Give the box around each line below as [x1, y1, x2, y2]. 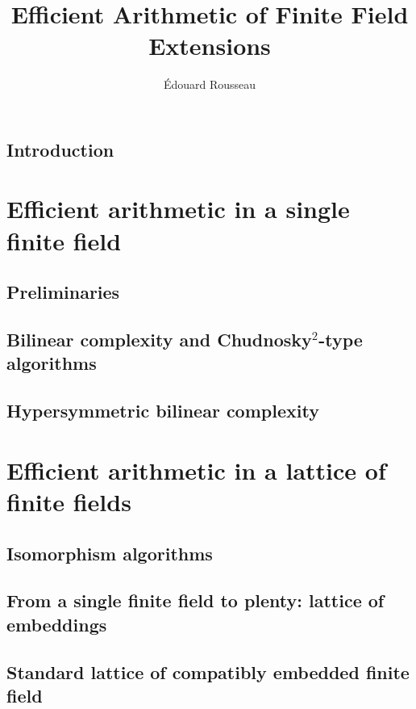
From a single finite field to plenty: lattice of [6, 588, 385, 613]
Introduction [6, 136, 114, 162]
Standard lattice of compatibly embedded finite [6, 659, 410, 684]
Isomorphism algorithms [6, 540, 213, 565]
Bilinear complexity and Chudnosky [6, 327, 312, 352]
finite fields [6, 485, 131, 518]
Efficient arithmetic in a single [6, 192, 350, 225]
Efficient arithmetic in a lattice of [6, 453, 386, 486]
